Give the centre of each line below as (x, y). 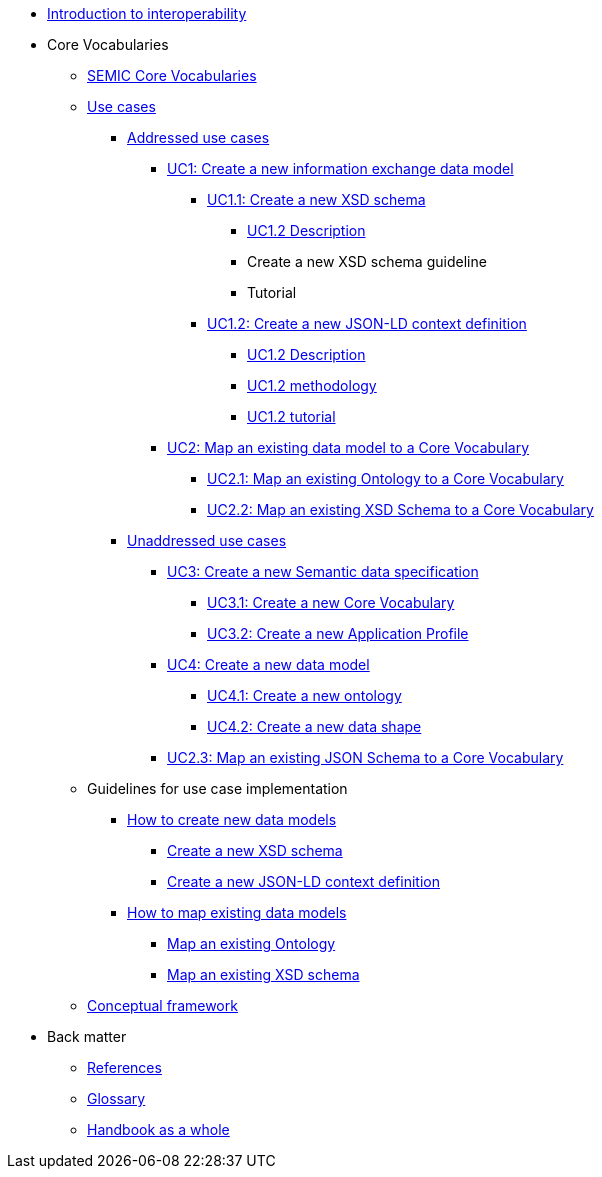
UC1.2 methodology (312, 385)
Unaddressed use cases (207, 540)
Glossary (116, 1098)
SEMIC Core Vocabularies (172, 75)
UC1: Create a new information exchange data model (340, 168)
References (124, 1067)
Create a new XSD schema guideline (367, 261)
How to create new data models (232, 819)
